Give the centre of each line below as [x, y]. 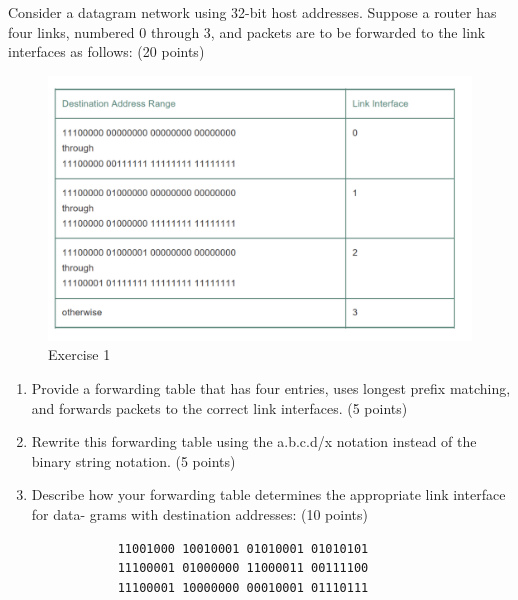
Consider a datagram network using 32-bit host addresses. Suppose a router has [252, 12]
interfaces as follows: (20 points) [106, 51]
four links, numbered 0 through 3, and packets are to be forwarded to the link [247, 31]
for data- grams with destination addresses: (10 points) [199, 513]
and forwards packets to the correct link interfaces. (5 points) [219, 407]
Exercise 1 [79, 354]
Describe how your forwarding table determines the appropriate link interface [268, 494]
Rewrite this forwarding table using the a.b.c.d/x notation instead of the [254, 441]
